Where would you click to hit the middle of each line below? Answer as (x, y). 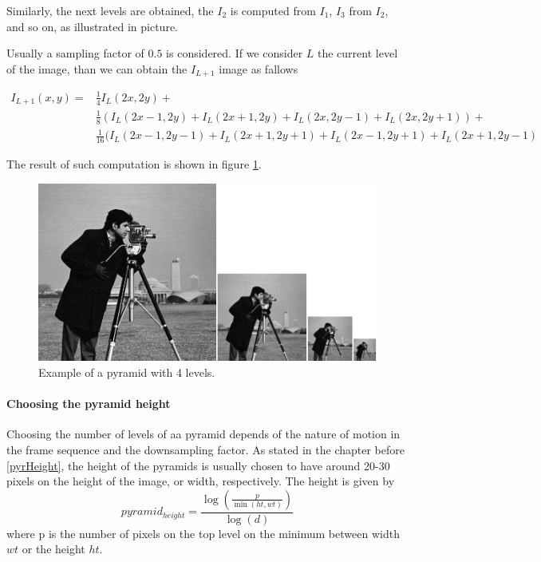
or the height (53, 549)
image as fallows (259, 68)
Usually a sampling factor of (75, 53)
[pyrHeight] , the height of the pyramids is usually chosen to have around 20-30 (198, 465)
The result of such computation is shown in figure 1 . (134, 163)
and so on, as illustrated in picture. (92, 26)
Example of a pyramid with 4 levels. (127, 372)
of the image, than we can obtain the (97, 68)
